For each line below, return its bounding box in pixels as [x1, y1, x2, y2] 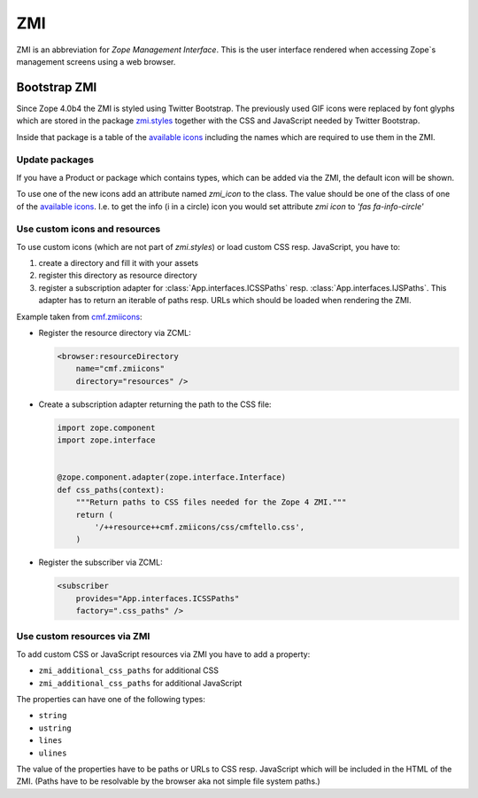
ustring [38, 723, 73, 733]
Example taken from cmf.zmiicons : [16, 311, 143, 322]
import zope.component [57, 422, 156, 433]
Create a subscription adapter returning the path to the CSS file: [38, 399, 272, 410]
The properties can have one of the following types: [16, 693, 205, 704]
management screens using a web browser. [16, 56, 176, 66]
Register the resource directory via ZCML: [38, 328, 192, 339]
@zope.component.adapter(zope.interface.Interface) [57, 473, 287, 482]
